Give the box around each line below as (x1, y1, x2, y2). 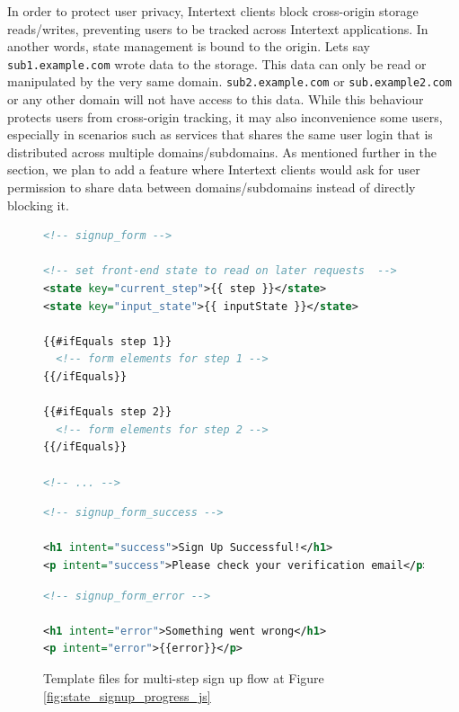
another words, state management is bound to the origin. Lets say (7, 37, 370, 56)
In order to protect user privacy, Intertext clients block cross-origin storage (7, 2, 419, 20)
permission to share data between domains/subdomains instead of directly (7, 178, 416, 197)
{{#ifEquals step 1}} (43, 334, 172, 348)
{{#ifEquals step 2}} (43, 405, 172, 419)
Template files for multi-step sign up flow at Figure (43, 668, 324, 687)
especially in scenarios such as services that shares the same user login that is (7, 125, 433, 144)
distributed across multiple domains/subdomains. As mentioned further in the (7, 142, 437, 161)
